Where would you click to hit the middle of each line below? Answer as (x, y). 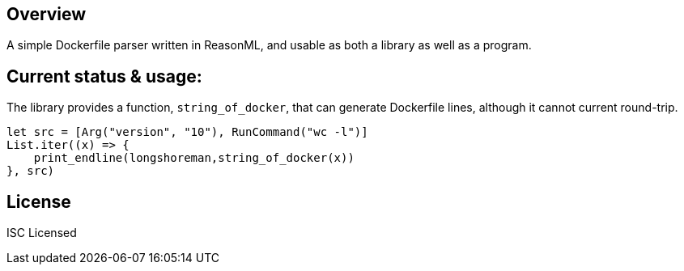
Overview (47, 14)
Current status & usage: (104, 76)
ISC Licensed (42, 233)
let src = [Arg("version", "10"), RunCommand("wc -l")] (187, 132)
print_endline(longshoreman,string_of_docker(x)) (194, 158)
